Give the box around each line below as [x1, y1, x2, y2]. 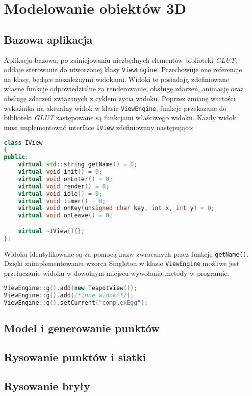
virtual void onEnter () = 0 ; [18, 175, 113, 183]
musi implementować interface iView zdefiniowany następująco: [4, 122, 194, 132]
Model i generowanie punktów [4, 320, 160, 336]
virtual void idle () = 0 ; [18, 190, 102, 197]
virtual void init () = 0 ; [18, 168, 102, 176]
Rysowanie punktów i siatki [4, 349, 146, 365]
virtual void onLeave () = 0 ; [18, 212, 113, 219]
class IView [4, 139, 43, 146]
